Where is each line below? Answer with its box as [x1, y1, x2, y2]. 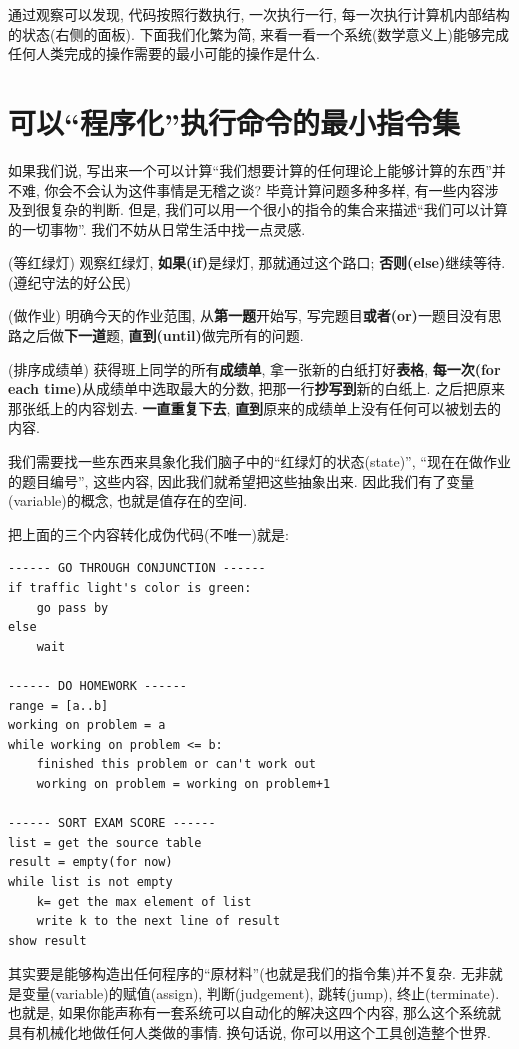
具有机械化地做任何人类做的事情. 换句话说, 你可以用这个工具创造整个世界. [8, 1022, 491, 1043]
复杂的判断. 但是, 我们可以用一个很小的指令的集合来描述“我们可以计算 [49, 199, 508, 220]
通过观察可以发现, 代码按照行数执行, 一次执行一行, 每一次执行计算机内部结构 [8, 4, 510, 24]
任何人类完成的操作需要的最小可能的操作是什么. [8, 43, 320, 64]
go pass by [36, 600, 109, 615]
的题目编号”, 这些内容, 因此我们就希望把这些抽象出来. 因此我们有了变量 [8, 470, 475, 491]
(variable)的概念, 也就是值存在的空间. [8, 490, 248, 511]
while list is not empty [8, 874, 173, 889]
